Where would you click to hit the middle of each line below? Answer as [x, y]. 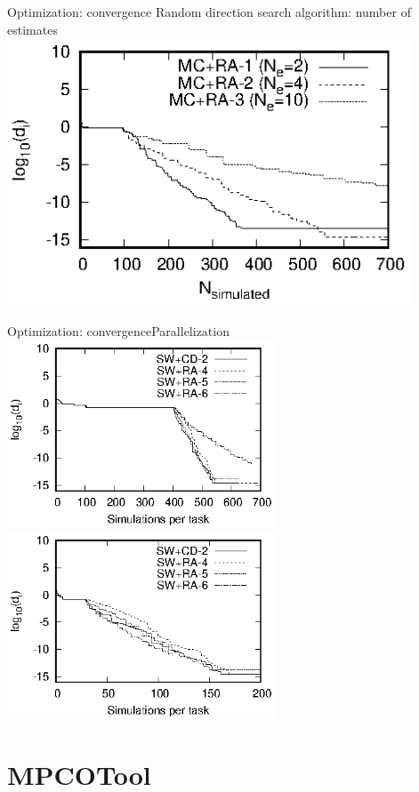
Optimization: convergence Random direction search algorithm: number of [209, 12]
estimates [32, 29]
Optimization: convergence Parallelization [118, 330]
